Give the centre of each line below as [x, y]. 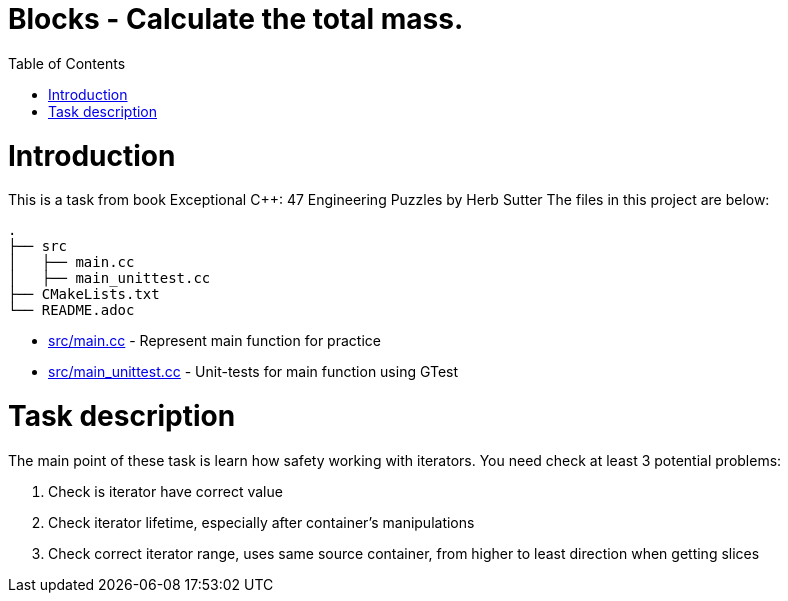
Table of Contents [67, 63]
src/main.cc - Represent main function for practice [214, 341]
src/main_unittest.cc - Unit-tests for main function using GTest [253, 372]
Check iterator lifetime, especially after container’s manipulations [261, 522]
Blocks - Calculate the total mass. [236, 19]
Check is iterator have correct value [165, 491]
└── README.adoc [71, 310]
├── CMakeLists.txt [84, 294]
